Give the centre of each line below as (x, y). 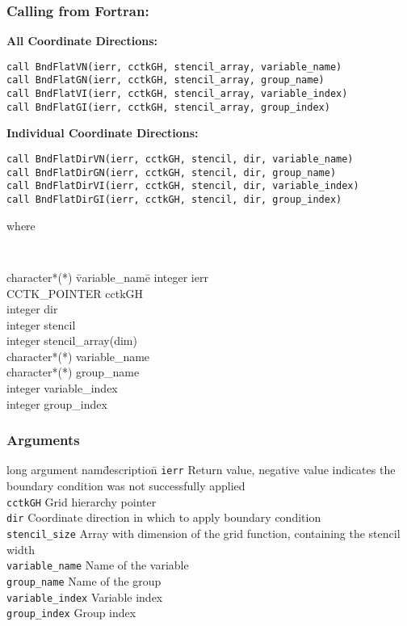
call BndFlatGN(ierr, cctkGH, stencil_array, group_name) (166, 80)
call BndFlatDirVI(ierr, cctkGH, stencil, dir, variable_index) (183, 186)
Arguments (43, 440)
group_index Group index (71, 613)
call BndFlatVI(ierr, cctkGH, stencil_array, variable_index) (177, 94)
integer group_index (57, 403)
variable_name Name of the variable (98, 565)
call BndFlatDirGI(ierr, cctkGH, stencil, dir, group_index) (174, 200)
